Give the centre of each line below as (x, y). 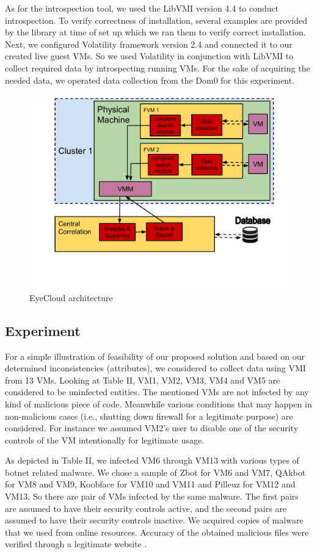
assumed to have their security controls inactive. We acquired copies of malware (154, 520)
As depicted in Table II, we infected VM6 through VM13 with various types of (152, 460)
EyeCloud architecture (71, 297)
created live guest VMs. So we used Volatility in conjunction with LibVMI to (149, 56)
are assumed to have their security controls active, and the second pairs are (146, 508)
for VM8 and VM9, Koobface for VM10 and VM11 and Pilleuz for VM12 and (150, 484)
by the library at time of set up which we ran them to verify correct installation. (155, 32)
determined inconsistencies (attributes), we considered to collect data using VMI (155, 368)
